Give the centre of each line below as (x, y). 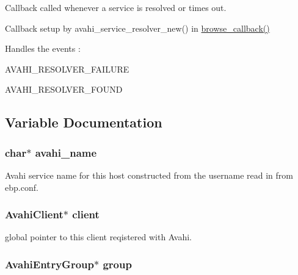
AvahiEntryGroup (49, 264)
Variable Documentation (84, 122)
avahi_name (66, 152)
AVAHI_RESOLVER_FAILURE (67, 69)
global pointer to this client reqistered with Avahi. (98, 237)
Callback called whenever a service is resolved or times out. (116, 7)
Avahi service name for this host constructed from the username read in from (149, 175)
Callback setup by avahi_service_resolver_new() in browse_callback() (137, 28)
